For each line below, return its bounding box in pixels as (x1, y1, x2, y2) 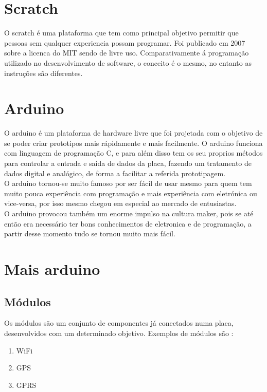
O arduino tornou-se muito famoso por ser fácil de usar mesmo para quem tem (4, 178, 252, 189)
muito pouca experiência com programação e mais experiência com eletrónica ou (4, 188, 257, 198)
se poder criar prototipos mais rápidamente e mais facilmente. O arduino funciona (4, 137, 263, 148)
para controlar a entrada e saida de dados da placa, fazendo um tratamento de (4, 158, 252, 168)
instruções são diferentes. (4, 67, 83, 78)
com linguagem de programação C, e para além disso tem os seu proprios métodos (4, 147, 263, 158)
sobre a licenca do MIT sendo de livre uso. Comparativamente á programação (4, 47, 249, 58)
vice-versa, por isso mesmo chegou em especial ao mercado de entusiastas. (4, 198, 237, 209)
